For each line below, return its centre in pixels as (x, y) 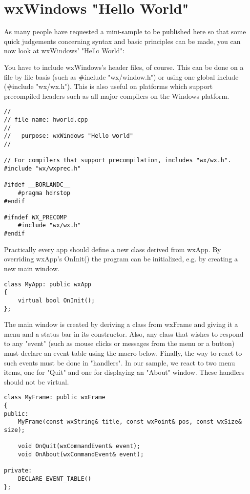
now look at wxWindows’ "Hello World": (64, 51)
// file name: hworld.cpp (46, 119)
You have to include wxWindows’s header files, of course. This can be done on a (124, 67)
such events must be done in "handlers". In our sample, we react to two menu (120, 362)
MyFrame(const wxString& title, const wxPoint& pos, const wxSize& (130, 422)
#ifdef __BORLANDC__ (37, 185)
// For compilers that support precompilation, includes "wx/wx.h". (118, 161)
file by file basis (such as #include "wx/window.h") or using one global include (121, 76)
